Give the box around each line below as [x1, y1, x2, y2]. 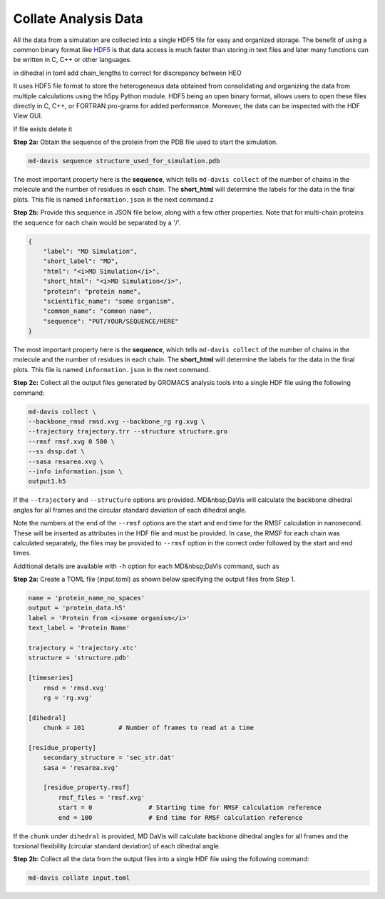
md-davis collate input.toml [28, 874, 130, 882]
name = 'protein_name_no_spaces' [28, 594, 145, 602]
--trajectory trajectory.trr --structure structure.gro [28, 428, 228, 436]
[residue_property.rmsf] [43, 784, 130, 791]
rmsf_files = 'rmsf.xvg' [58, 793, 145, 801]
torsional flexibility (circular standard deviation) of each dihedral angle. [13, 842, 221, 851]
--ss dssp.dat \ [28, 448, 86, 456]
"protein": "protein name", [43, 287, 142, 295]
